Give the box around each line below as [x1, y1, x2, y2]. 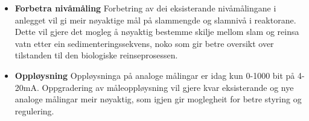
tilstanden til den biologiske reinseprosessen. [14, 49, 178, 61]
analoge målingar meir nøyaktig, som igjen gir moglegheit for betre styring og [14, 93, 302, 105]
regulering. [14, 104, 54, 117]
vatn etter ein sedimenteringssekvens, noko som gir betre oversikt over [14, 37, 274, 49]
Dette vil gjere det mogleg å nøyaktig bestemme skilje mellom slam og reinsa [14, 25, 299, 38]
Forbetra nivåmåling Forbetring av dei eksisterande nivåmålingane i [14, 2, 276, 14]
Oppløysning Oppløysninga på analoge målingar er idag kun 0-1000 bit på [14, 69, 295, 81]
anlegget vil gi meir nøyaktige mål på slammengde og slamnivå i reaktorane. [14, 13, 296, 26]
